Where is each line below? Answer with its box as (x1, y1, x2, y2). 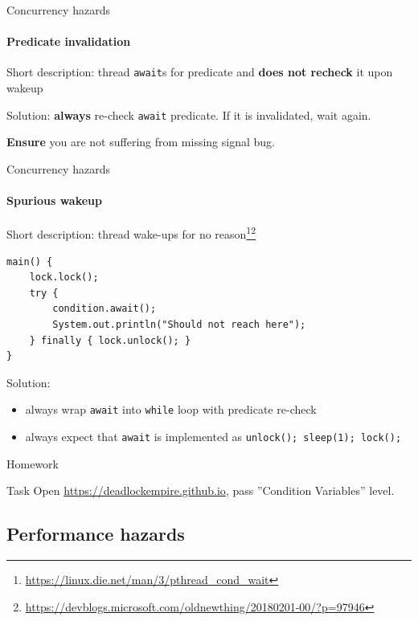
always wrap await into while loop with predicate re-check (25, 401, 317, 418)
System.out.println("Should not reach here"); (52, 318, 306, 330)
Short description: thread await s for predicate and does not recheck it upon (6, 63, 393, 80)
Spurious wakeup (6, 192, 102, 209)
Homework (6, 455, 59, 472)
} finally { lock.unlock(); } (29, 334, 191, 346)
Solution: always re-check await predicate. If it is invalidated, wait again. (6, 106, 371, 123)
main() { (6, 255, 53, 268)
